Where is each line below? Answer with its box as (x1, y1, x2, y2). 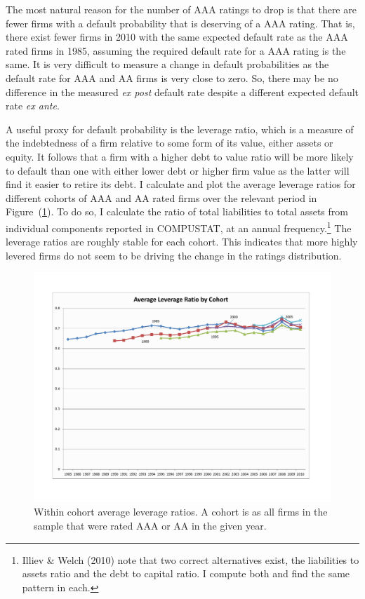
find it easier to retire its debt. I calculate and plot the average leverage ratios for (6, 177, 356, 191)
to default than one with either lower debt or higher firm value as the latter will (6, 163, 350, 177)
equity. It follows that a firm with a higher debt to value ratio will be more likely (6, 149, 354, 163)
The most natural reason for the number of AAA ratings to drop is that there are (6, 2, 357, 16)
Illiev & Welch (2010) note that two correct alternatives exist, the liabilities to (22, 552, 359, 567)
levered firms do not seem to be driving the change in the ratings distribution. (6, 248, 342, 262)
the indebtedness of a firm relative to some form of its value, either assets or (6, 135, 333, 150)
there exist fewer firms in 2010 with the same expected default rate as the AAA (6, 29, 348, 44)
